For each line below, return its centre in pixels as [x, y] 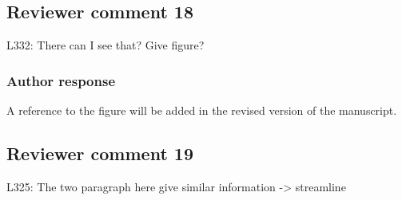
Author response [61, 80]
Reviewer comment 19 [100, 153]
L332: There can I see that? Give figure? [105, 45]
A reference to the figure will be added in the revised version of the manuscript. [202, 110]
